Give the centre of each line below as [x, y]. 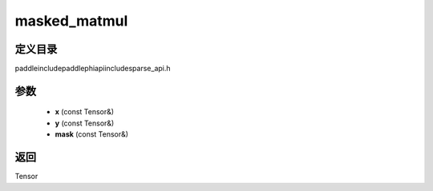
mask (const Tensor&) [91, 134]
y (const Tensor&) [85, 123]
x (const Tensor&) [85, 112]
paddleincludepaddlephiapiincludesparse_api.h [93, 69]
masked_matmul [71, 21]
